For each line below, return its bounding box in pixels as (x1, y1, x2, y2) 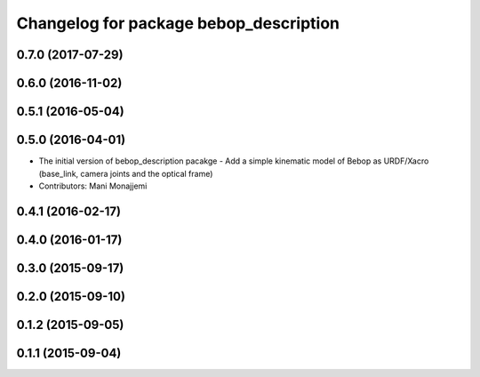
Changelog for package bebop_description (16, 13, 340, 33)
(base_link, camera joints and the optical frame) (38, 168, 213, 179)
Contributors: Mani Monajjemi (38, 180, 148, 191)
